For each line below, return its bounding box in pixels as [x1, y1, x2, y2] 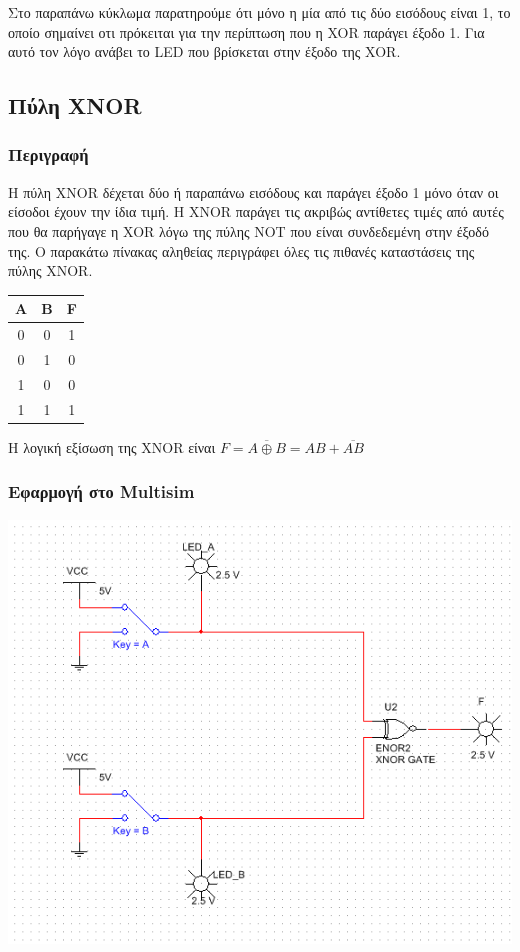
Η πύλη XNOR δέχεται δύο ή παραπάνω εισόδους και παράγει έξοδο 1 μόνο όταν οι [8, 181, 499, 202]
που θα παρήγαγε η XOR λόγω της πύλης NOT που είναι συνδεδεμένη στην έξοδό [8, 220, 489, 241]
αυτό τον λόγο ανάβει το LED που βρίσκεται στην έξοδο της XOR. [8, 41, 401, 62]
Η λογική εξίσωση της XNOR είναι [8, 436, 216, 457]
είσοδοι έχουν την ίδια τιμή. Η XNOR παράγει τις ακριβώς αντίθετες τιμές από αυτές [8, 201, 504, 222]
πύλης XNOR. [8, 260, 93, 281]
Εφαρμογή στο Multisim [8, 479, 195, 504]
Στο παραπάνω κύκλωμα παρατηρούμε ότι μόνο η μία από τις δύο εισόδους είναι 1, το [8, 2, 511, 22]
